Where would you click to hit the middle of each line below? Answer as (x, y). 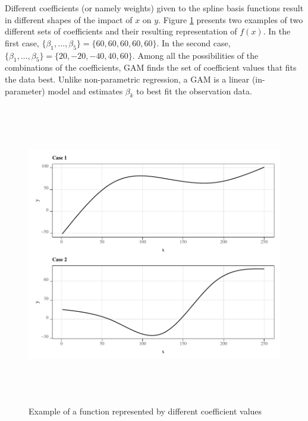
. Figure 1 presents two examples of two (231, 19)
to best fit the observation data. (194, 91)
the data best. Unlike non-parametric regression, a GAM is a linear (127, 79)
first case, (22, 42)
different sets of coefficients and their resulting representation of (121, 31)
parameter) (25, 91)
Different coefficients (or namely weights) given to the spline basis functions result (154, 8)
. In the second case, (194, 42)
